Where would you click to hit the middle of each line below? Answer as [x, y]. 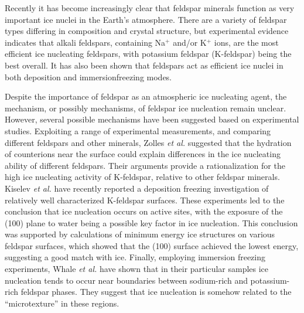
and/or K [190, 42]
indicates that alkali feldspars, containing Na [85, 42]
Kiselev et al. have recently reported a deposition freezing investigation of [137, 188]
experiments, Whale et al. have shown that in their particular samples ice [137, 269]
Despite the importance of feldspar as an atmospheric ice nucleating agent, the [146, 96]
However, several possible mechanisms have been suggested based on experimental [152, 119]
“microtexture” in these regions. [62, 303]
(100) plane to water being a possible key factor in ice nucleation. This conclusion [151, 222]
